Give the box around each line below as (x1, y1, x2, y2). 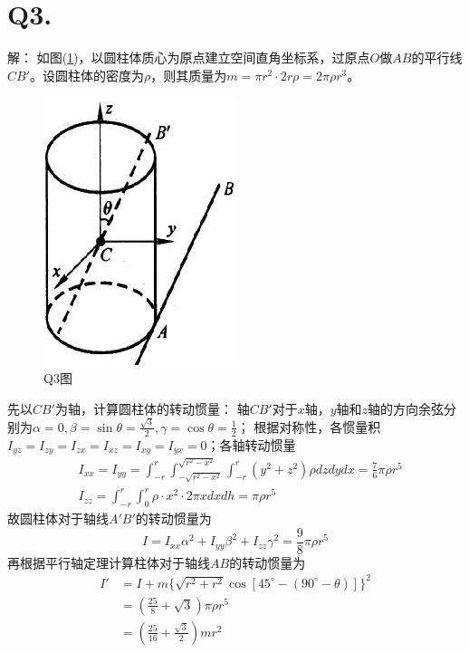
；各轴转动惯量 (206, 435, 296, 454)
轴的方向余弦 (368, 399, 445, 418)
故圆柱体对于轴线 (7, 509, 109, 528)
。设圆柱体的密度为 (30, 65, 145, 84)
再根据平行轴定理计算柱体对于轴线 (7, 552, 210, 571)
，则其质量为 (150, 65, 227, 84)
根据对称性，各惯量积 (254, 417, 381, 436)
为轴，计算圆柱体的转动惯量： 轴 (55, 399, 250, 418)
